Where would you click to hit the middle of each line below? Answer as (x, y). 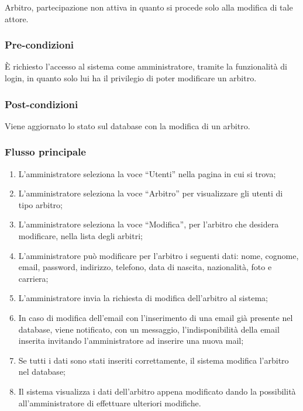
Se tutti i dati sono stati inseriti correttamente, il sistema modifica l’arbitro (154, 360)
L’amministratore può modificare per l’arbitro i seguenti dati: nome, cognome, (159, 255)
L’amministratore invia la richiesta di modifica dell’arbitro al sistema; (143, 298)
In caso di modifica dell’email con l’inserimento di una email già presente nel (156, 317)
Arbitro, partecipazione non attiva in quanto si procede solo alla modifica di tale (149, 7)
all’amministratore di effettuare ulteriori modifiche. (110, 403)
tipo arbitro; (40, 204)
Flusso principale (45, 152)
